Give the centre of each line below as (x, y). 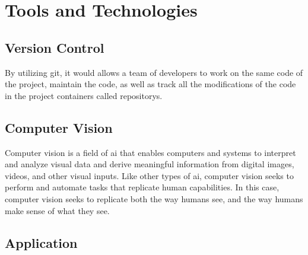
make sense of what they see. (57, 210)
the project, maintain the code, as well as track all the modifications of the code (150, 84)
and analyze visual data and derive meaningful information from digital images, (150, 164)
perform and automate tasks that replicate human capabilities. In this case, (142, 187)
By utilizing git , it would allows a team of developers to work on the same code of (154, 72)
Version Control (55, 47)
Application (41, 242)
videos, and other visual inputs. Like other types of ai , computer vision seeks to (149, 175)
